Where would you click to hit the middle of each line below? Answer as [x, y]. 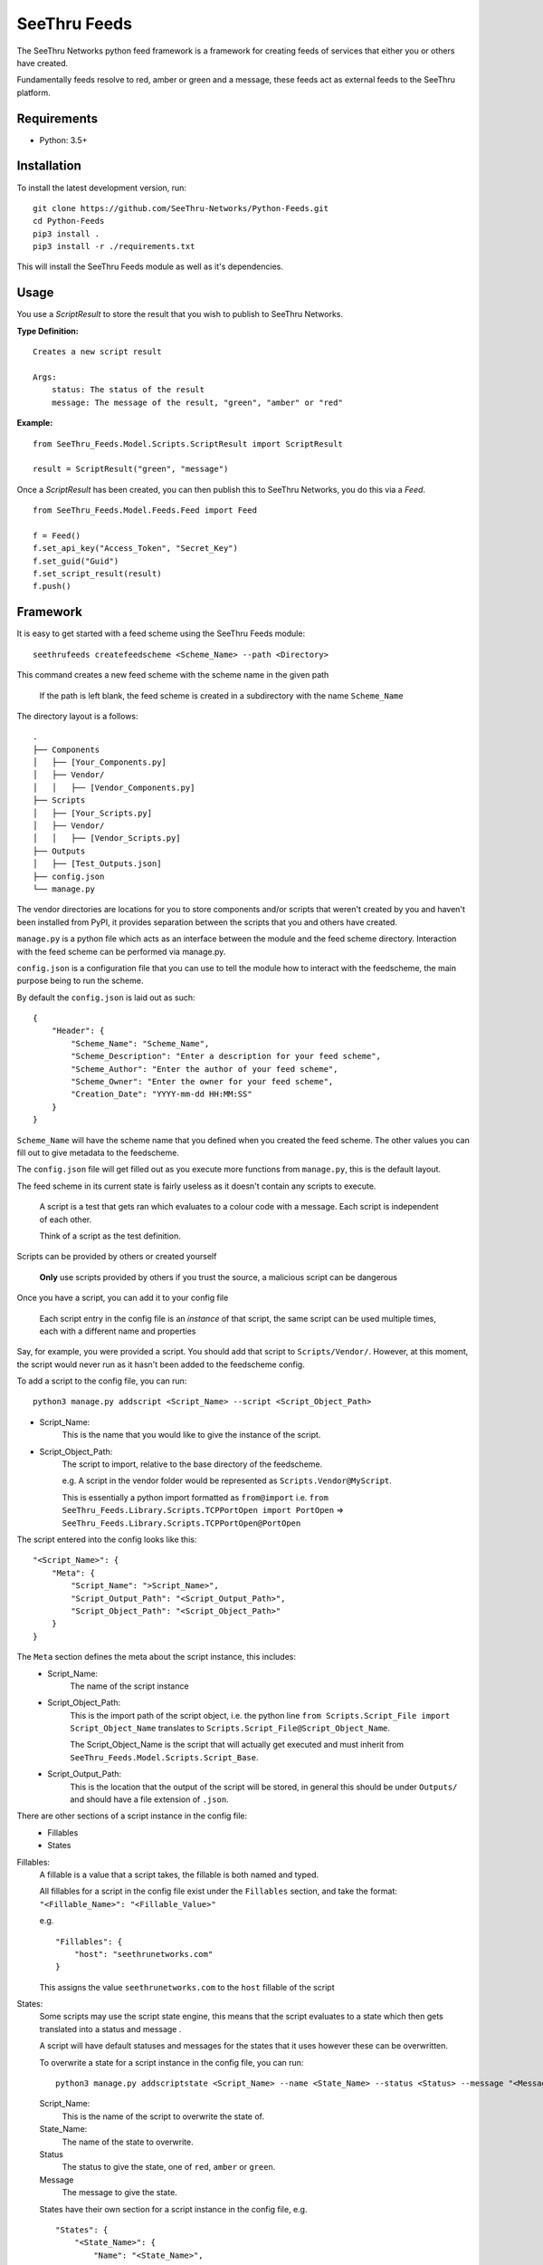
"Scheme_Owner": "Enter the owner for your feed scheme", [202, 1082]
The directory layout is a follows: [78, 716]
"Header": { [78, 1031]
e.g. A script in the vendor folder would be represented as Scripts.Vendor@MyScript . [227, 1480]
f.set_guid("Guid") [76, 561]
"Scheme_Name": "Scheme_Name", [140, 1043]
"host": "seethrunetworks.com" [143, 1954]
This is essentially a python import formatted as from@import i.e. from [195, 1497]
